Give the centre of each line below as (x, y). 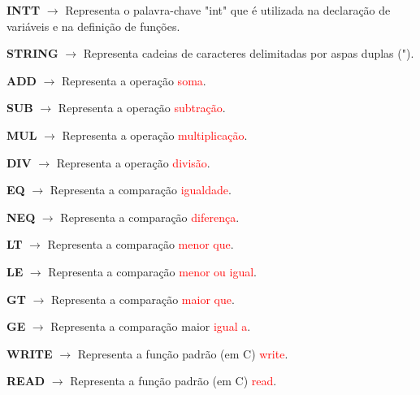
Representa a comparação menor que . (141, 244)
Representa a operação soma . (134, 80)
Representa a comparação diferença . (150, 217)
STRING (32, 53)
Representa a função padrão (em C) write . (183, 353)
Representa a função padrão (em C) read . (173, 381)
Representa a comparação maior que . (143, 299)
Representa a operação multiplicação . (155, 135)
